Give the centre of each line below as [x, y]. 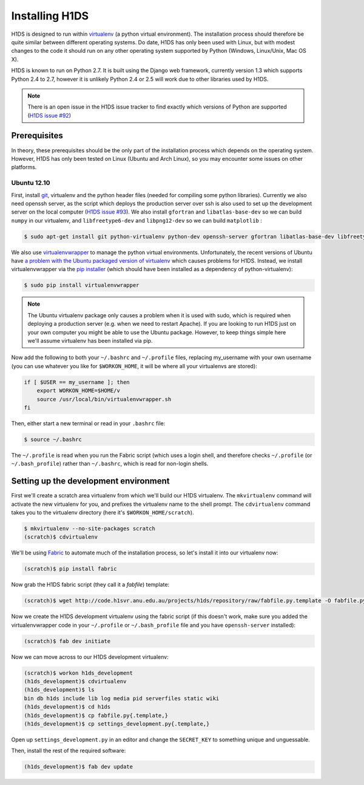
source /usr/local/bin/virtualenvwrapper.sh [104, 399]
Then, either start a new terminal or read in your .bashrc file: [88, 423]
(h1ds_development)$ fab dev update [79, 767]
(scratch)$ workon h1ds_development [79, 673]
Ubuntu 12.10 [31, 183]
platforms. [24, 167]
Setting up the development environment [90, 481]
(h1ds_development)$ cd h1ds [67, 707]
